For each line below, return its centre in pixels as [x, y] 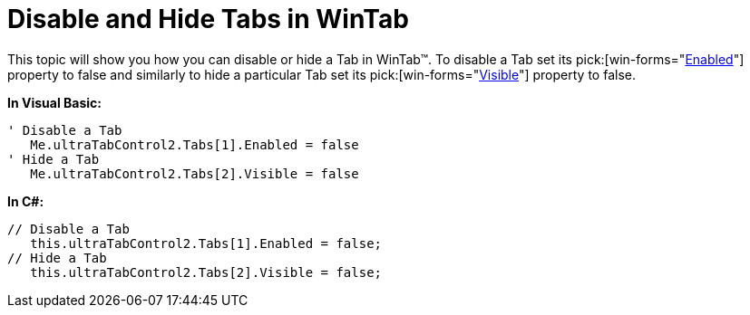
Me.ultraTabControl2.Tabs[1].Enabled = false [195, 144]
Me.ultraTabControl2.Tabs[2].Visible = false [195, 173]
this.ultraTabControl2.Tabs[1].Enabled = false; [206, 243]
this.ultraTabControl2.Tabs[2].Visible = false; [206, 272]
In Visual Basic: [54, 102]
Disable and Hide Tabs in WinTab [208, 19]
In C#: [26, 201]
